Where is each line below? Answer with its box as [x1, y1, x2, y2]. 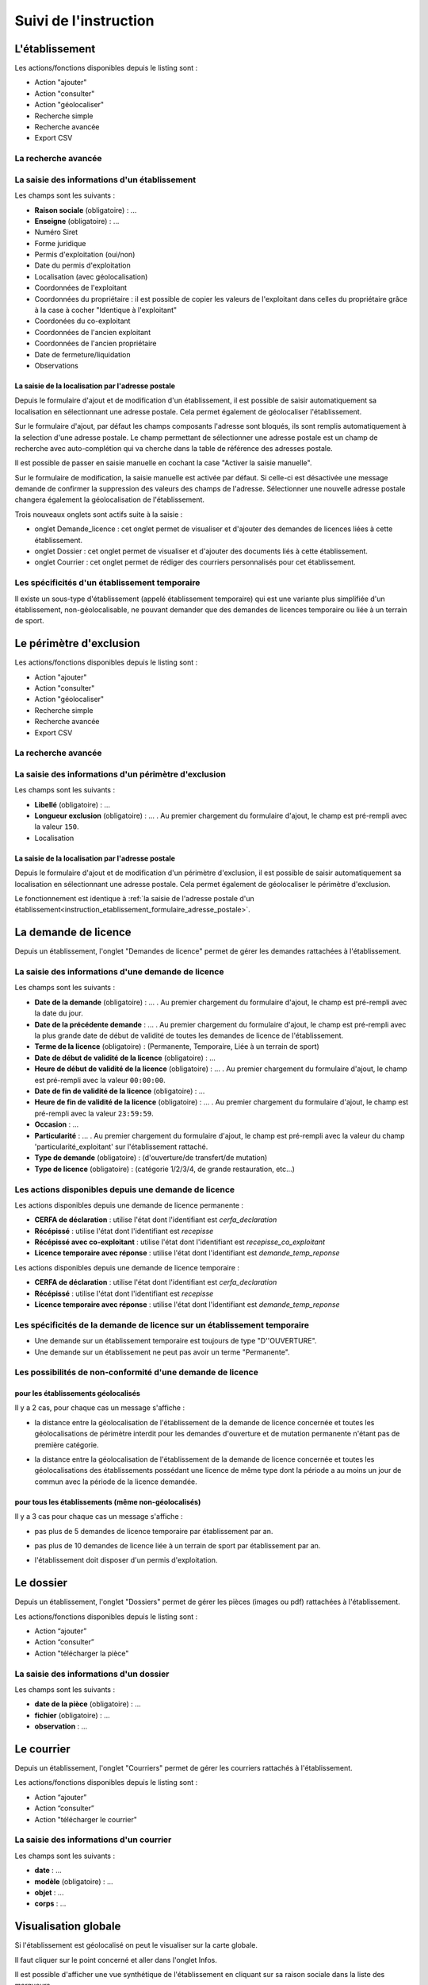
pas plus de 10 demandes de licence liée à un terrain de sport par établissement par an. [34, 1541, 321, 1550]
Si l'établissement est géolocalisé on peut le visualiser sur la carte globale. [14, 1941, 258, 1950]
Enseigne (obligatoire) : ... [34, 216, 120, 225]
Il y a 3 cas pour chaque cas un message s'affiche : [14, 1512, 183, 1521]
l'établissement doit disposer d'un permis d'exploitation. [34, 1555, 218, 1565]
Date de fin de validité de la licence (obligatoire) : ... [34, 1086, 205, 1096]
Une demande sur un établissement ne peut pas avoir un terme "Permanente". [34, 1347, 290, 1357]
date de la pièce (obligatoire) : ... [34, 1699, 142, 1709]
